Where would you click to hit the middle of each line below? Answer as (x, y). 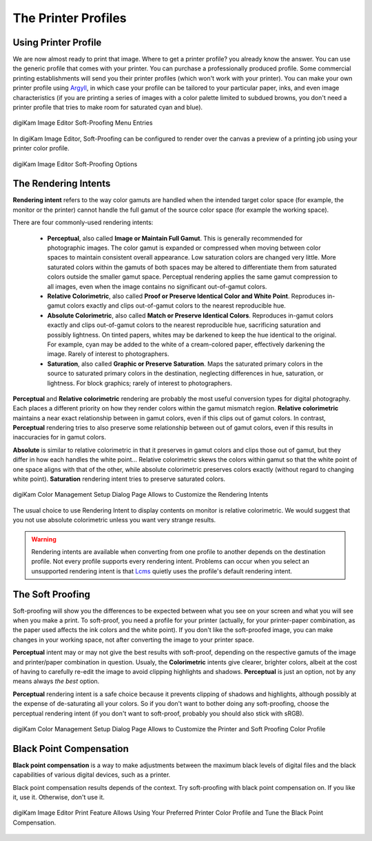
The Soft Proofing (52, 594)
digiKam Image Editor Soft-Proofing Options (75, 164)
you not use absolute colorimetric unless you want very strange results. (114, 520)
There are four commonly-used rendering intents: (83, 222)
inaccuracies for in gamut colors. (60, 437)
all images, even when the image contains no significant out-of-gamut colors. (157, 286)
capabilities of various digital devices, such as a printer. (92, 775)
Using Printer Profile (57, 42)
